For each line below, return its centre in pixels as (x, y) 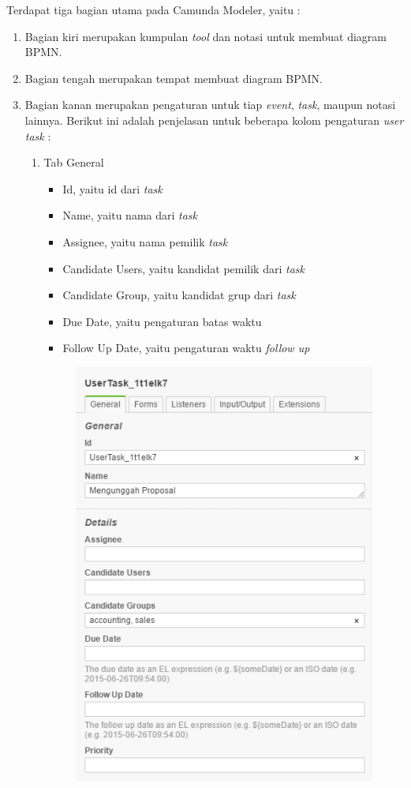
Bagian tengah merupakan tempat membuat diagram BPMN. (174, 78)
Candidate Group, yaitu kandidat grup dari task (179, 295)
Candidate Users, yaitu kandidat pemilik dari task (183, 268)
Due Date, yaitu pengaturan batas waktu (162, 321)
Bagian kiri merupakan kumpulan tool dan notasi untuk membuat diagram (206, 36)
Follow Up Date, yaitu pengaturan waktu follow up (186, 348)
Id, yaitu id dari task (112, 188)
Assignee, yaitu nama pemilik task (145, 241)
